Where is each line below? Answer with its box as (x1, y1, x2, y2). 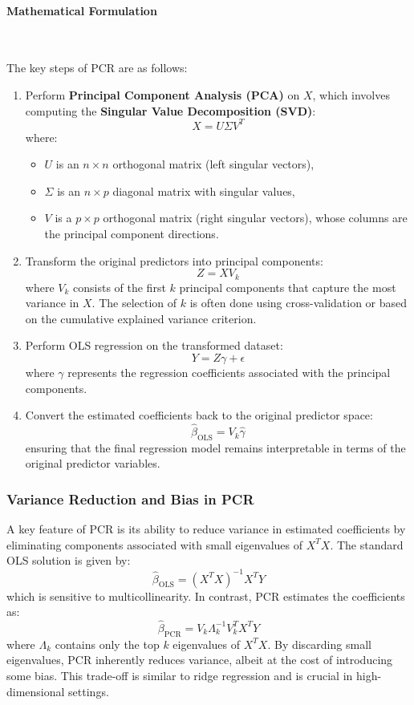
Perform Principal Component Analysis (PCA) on (25, 86, 300, 103)
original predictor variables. (25, 455, 160, 472)
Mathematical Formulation (6, 2, 157, 18)
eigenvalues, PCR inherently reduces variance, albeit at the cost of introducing (6, 651, 393, 668)
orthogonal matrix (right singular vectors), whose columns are (103, 209, 408, 226)
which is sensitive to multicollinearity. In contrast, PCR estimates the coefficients (6, 587, 405, 604)
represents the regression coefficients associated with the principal (67, 364, 391, 381)
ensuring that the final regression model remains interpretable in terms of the (25, 439, 406, 456)
